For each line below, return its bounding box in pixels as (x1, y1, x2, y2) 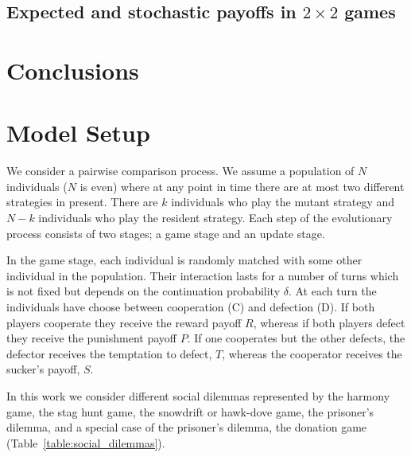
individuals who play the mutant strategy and (171, 193, 395, 210)
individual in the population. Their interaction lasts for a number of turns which (6, 267, 399, 283)
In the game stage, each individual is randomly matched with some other (6, 252, 363, 268)
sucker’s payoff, (6, 361, 80, 377)
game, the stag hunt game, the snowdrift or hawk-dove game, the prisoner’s (6, 403, 374, 420)
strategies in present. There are (6, 193, 158, 210)
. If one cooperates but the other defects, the (187, 330, 405, 346)
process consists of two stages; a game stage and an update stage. (6, 225, 325, 241)
